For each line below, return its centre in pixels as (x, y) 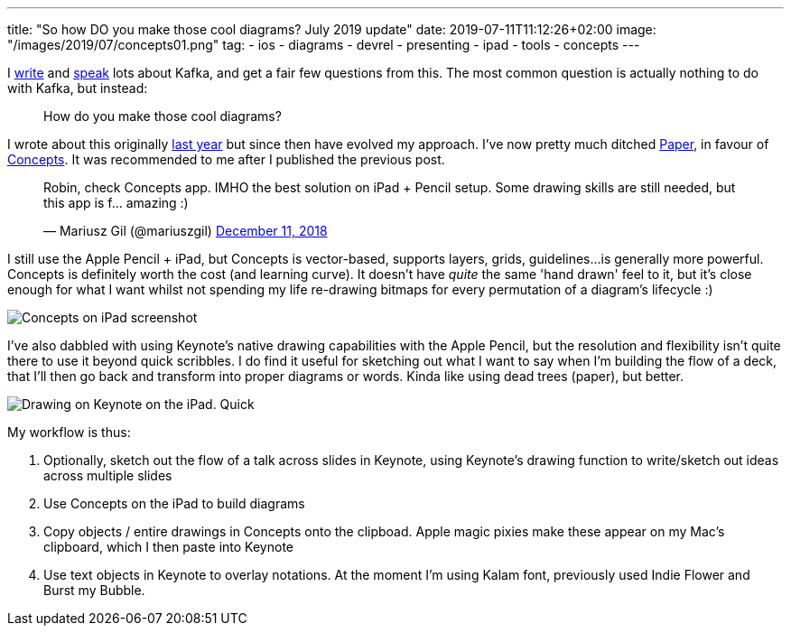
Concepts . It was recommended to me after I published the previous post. (226, 159)
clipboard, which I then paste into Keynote (168, 547)
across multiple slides (108, 475)
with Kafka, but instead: (78, 88)
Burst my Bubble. (94, 590)
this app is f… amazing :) (116, 203)
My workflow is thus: (69, 432)
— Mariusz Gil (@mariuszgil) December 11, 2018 (186, 231)
